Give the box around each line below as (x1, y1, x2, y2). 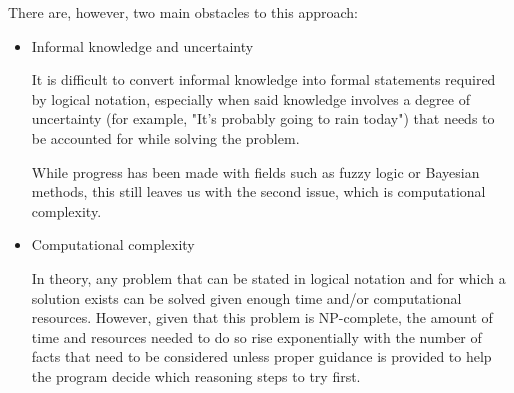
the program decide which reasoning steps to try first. (31, 365, 361, 386)
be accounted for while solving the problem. (31, 127, 300, 148)
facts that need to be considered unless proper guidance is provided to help (31, 346, 492, 367)
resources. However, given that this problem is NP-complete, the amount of (31, 307, 493, 328)
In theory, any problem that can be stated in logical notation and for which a (31, 267, 506, 288)
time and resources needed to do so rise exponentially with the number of (31, 326, 482, 347)
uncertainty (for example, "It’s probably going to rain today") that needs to (31, 108, 495, 129)
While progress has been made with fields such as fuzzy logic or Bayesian (31, 161, 480, 182)
